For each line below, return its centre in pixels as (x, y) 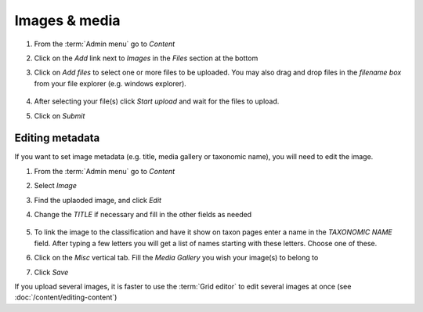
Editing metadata (57, 138)
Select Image (56, 186)
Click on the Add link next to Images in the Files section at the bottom (146, 58)
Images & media (67, 20)
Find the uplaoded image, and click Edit (98, 200)
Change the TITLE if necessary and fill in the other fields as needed (143, 214)
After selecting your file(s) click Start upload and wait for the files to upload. (157, 101)
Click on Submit (60, 116)
